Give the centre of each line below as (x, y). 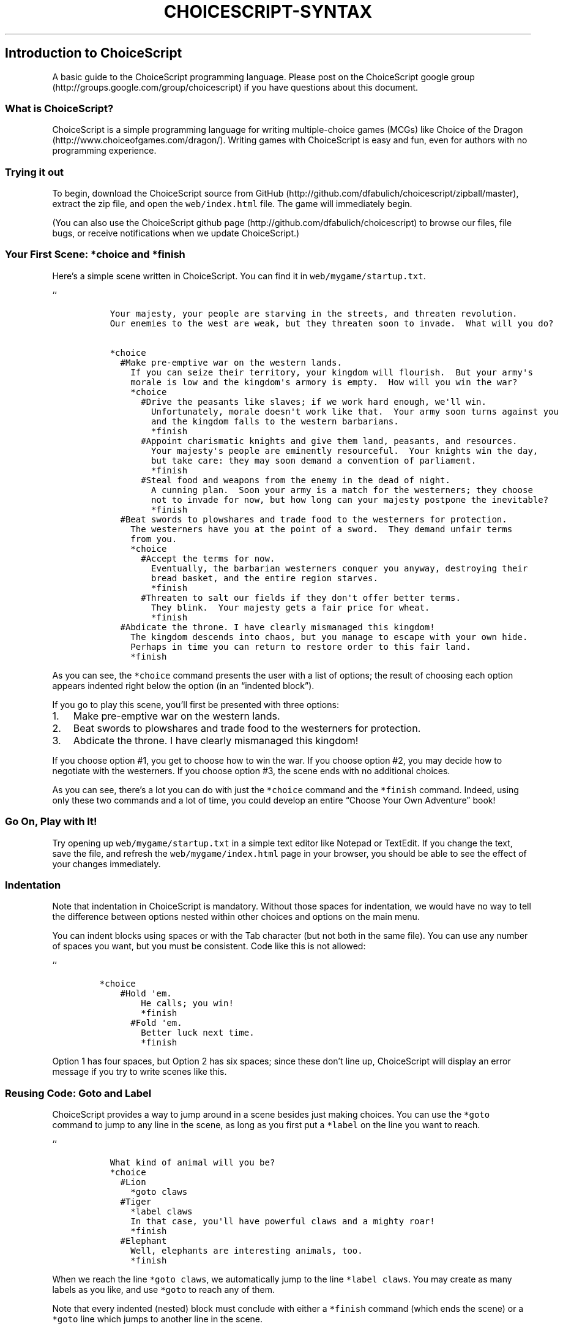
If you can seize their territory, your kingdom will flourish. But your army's (332, 372)
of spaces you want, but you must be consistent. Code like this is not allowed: (209, 946)
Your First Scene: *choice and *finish (95, 254)
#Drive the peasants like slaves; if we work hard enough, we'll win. (314, 401)
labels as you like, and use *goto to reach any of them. (164, 1290)
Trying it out (35, 172)
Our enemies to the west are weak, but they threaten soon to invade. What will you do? (332, 323)
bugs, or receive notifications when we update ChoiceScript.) (176, 233)
